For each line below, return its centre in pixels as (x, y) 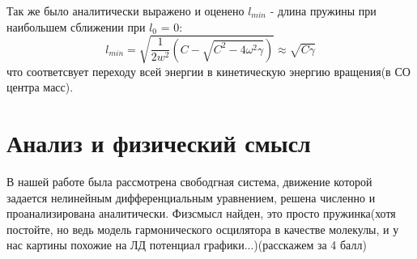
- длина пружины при (323, 11)
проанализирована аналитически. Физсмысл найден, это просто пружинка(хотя (201, 213)
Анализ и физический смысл (159, 143)
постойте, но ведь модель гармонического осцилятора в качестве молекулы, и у (203, 229)
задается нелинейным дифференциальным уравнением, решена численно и (191, 197)
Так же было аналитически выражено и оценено (126, 11)
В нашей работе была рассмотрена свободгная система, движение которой (189, 182)
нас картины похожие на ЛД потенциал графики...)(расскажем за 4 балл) (187, 245)
